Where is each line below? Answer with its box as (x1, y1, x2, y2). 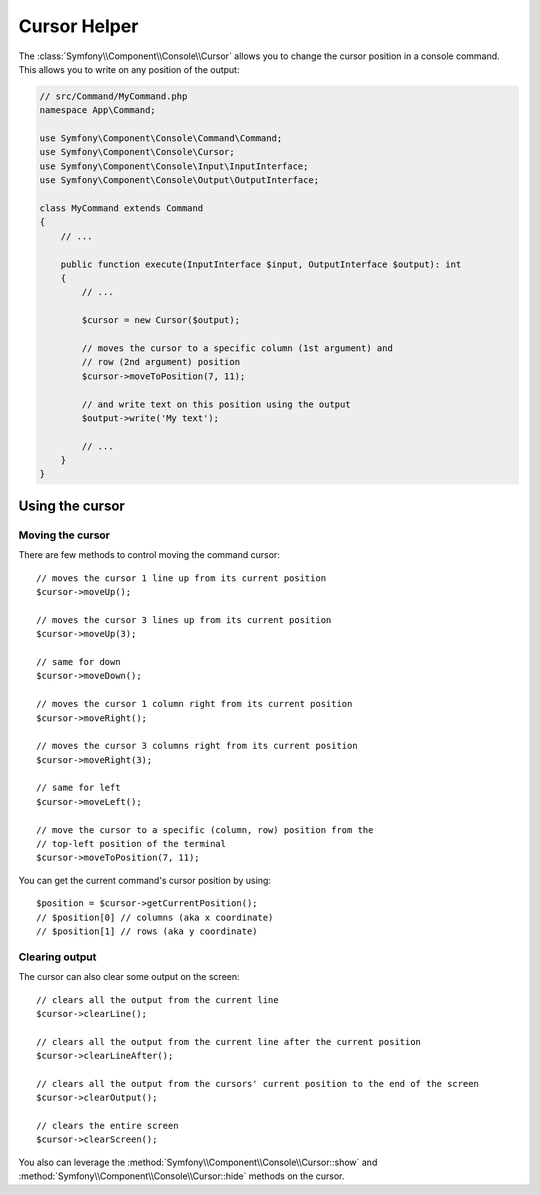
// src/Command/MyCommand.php (39, 90, 188, 102)
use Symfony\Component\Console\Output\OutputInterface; (39, 175, 320, 186)
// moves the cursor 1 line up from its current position (36, 572, 327, 584)
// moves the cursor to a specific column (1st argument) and (81, 342, 394, 354)
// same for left (36, 782, 121, 794)
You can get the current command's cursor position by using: (18, 874, 272, 886)
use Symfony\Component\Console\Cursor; (39, 146, 235, 158)
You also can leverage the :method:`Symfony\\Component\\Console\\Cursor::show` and (18, 1156, 378, 1168)
